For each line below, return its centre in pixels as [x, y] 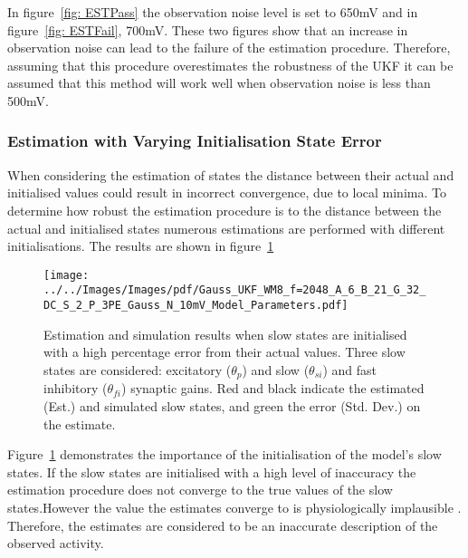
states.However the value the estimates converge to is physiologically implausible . [234, 507]
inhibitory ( [76, 388]
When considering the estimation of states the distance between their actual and [231, 174]
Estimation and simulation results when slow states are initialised [225, 334]
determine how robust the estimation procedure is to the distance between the [224, 210]
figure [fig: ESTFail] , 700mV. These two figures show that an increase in [208, 29]
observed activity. [56, 543]
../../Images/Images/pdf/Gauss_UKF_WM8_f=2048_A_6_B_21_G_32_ [235, 290]
